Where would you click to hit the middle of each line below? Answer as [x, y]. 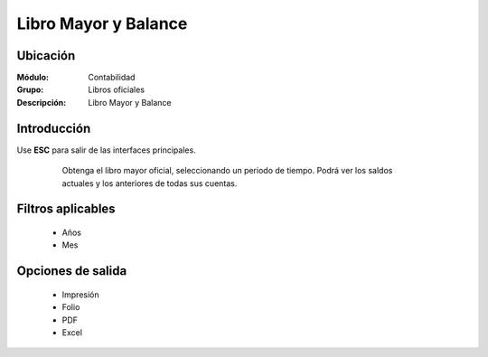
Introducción [54, 128]
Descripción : [42, 102]
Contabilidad [112, 78]
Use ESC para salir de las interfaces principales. [106, 150]
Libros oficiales [116, 89]
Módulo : [33, 78]
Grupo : [30, 89]
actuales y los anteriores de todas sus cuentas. [150, 183]
